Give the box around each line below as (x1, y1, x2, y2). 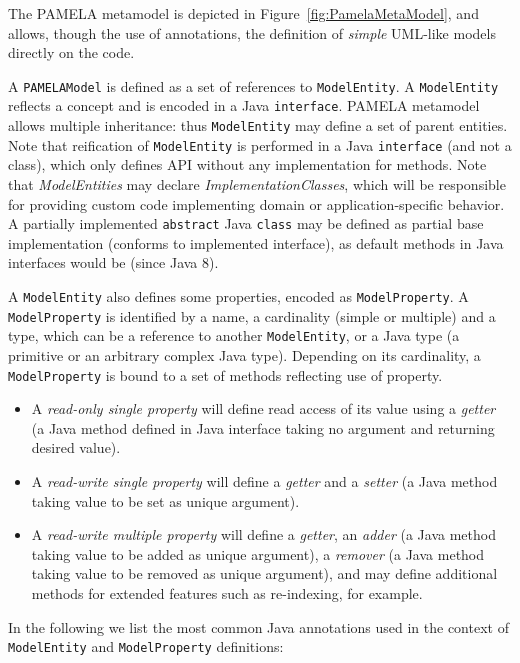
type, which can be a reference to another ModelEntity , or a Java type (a (8, 325, 460, 346)
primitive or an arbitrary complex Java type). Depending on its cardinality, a (8, 345, 481, 365)
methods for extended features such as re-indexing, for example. (31, 583, 423, 603)
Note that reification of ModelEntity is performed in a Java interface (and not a (8, 134, 512, 155)
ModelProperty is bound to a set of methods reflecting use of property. (8, 364, 443, 385)
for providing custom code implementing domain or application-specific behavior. (8, 193, 505, 214)
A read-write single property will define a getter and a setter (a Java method (31, 471, 498, 492)
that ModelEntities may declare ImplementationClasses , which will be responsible (8, 174, 506, 194)
